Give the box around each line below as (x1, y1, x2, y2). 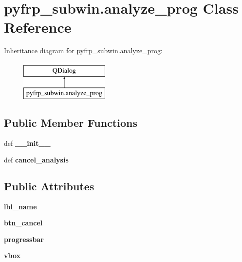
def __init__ (4, 138, 51, 148)
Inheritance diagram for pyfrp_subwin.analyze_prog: (4, 45, 163, 56)
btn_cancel (4, 218, 43, 228)
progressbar (4, 234, 44, 244)
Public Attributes (4, 178, 94, 193)
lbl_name (4, 201, 37, 211)
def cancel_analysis (4, 154, 69, 164)
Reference (4, 17, 72, 37)
